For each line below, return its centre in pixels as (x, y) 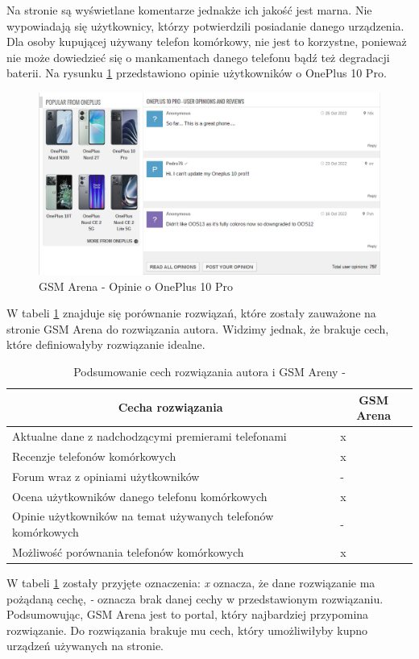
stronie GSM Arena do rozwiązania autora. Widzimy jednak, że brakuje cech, (198, 328)
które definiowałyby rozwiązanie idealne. (106, 344)
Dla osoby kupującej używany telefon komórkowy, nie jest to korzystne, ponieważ (207, 41)
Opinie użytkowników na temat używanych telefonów (143, 516)
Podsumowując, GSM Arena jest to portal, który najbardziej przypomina (188, 614)
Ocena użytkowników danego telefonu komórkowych (140, 496)
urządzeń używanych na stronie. (85, 646)
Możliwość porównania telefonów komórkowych (128, 551)
